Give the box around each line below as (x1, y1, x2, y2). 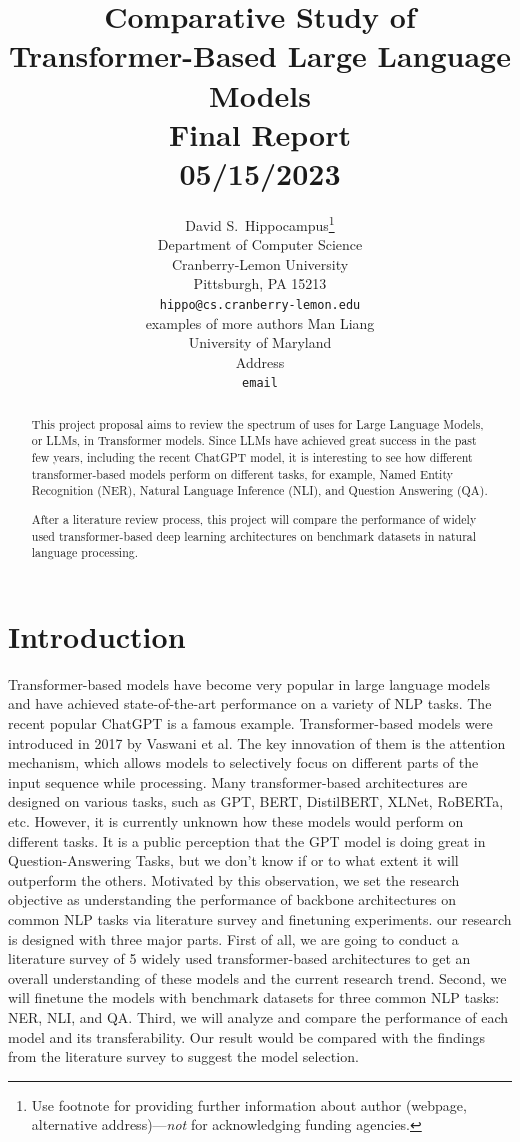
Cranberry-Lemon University (171, 253, 349, 274)
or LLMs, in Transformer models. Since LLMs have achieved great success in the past (31, 432, 477, 449)
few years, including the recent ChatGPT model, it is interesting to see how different (31, 449, 473, 466)
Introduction (8, 615, 186, 656)
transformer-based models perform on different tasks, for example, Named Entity (31, 465, 453, 482)
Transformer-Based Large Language (9, 35, 511, 76)
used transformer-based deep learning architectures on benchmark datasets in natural (31, 527, 477, 544)
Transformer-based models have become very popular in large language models (8, 673, 490, 694)
